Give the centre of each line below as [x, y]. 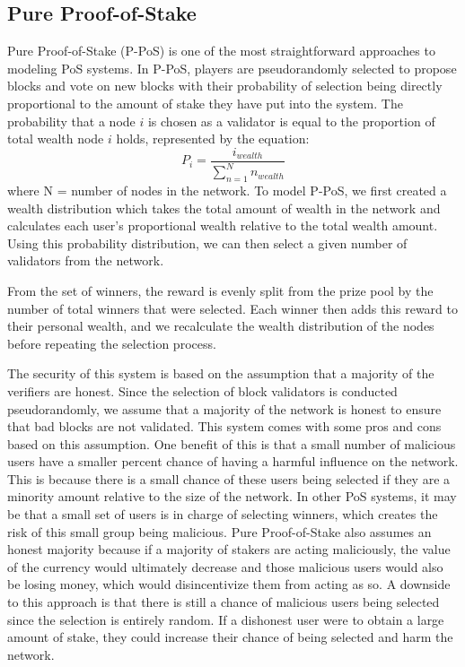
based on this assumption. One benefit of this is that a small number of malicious [232, 443]
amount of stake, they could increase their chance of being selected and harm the [230, 637]
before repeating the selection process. [112, 343]
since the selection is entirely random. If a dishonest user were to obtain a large [226, 619]
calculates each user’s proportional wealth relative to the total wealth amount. [223, 225]
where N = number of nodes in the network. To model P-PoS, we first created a [227, 190]
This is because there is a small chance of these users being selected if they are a [229, 478]
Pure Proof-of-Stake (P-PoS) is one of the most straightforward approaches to [221, 51]
